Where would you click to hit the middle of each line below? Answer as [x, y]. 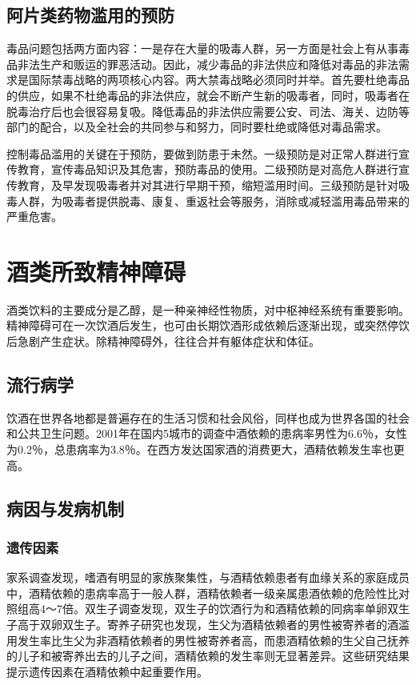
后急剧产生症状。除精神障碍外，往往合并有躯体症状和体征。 [163, 341]
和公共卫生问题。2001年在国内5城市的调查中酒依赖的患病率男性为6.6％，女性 [207, 433]
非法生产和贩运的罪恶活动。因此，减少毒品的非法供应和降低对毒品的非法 [208, 64]
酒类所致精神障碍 [96, 271]
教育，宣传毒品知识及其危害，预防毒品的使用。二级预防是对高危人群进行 [208, 169]
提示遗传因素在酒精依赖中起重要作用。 [107, 671]
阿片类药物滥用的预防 [90, 15]
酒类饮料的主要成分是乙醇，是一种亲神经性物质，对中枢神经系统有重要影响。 [208, 309]
